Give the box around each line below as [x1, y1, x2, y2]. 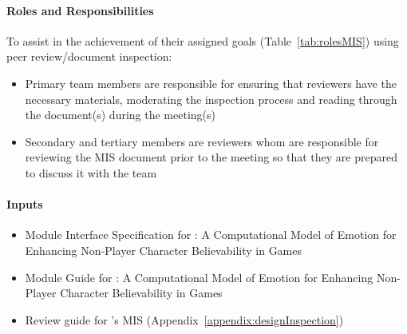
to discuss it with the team [25, 164, 157, 181]
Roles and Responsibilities [6, 2, 154, 18]
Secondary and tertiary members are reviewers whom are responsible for [25, 133, 379, 149]
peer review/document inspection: [6, 48, 172, 65]
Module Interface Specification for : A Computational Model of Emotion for [25, 226, 397, 243]
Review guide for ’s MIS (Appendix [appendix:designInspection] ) [25, 311, 344, 328]
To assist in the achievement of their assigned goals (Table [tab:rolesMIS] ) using [6, 32, 399, 49]
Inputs [6, 196, 43, 213]
